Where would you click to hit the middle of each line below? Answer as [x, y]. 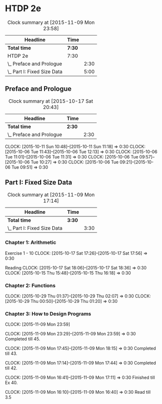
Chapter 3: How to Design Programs [48, 314]
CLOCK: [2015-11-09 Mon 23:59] [37, 324]
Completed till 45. [22, 339]
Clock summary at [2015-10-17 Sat [51, 101]
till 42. [11, 368]
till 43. [11, 353]
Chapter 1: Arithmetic [31, 243]
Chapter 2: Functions [30, 285]
